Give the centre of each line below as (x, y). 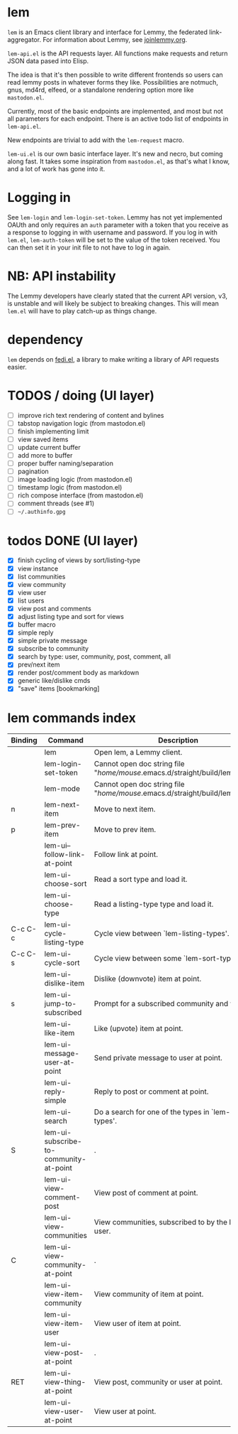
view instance (38, 568)
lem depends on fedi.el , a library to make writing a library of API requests (113, 359)
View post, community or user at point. (158, 1382)
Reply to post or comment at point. (151, 1091)
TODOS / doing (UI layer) (81, 395)
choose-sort (66, 884)
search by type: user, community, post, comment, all (94, 657)
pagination (33, 471)
